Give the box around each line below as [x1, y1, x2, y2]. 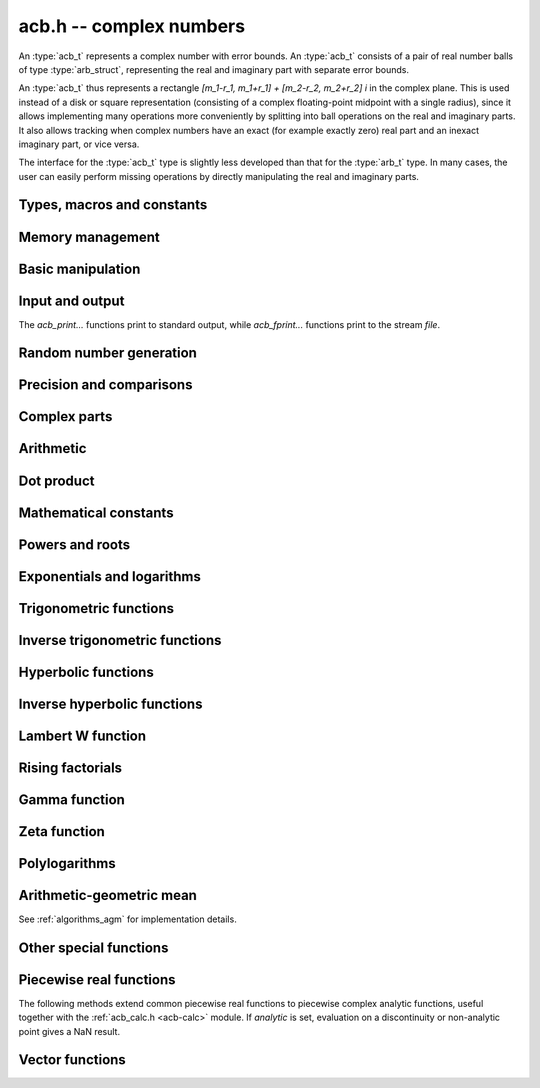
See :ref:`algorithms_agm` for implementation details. [18, 913, 237, 925]
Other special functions [18, 939, 169, 956]
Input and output [18, 292, 125, 309]
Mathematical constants [18, 504, 174, 521]
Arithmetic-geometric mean [18, 886, 197, 904]
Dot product [18, 472, 95, 489]
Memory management [18, 228, 160, 245]
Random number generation [18, 345, 197, 362]
